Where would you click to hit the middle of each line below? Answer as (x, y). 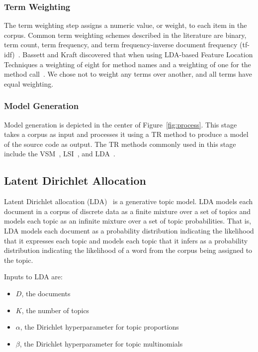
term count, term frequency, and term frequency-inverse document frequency (121, 45)
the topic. (19, 260)
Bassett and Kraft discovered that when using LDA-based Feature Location (138, 54)
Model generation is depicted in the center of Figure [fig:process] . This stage (121, 124)
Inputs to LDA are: (33, 277)
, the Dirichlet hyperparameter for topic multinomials (101, 343)
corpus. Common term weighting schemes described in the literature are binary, (125, 35)
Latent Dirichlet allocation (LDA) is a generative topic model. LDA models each (129, 201)
